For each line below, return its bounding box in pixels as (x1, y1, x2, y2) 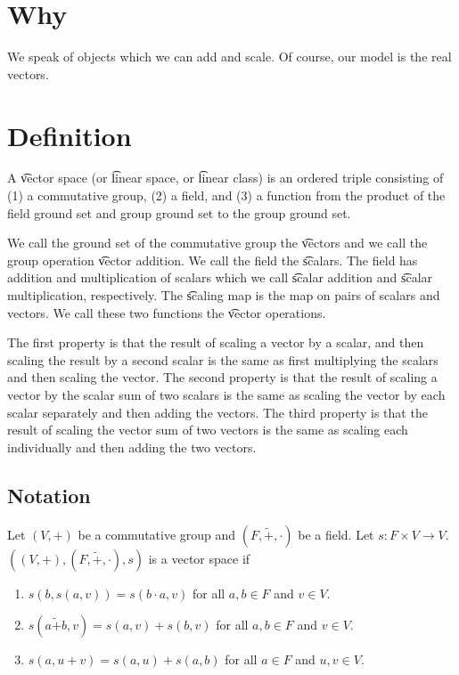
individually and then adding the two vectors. (7, 437, 257, 456)
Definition (7, 117, 132, 153)
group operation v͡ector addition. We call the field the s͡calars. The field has (7, 250, 418, 269)
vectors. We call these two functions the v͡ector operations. (7, 303, 326, 321)
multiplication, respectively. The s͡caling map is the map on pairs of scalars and (7, 286, 440, 304)
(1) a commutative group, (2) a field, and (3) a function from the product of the (7, 186, 446, 205)
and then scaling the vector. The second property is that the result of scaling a (7, 368, 438, 386)
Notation (7, 481, 91, 508)
